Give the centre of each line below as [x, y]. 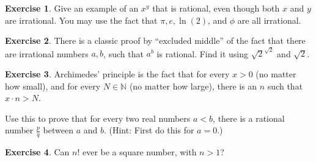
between [58, 130]
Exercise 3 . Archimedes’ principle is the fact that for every [117, 73]
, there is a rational [249, 118]
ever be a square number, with [139, 152]
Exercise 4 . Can [37, 152]
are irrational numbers [47, 53]
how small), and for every [53, 86]
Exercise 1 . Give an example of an [72, 8]
